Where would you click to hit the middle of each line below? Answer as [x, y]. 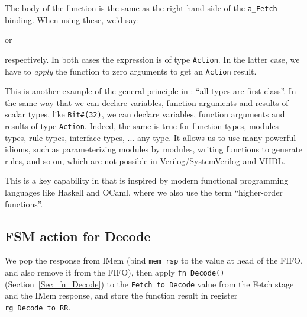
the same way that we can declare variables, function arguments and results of [147, 102]
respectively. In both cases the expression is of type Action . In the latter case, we [152, 59]
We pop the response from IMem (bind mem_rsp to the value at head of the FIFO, [154, 260]
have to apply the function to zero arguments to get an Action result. [131, 71]
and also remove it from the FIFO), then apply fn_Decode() [115, 272]
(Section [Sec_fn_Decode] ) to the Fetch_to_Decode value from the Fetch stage [149, 284]
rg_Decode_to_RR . [38, 307]
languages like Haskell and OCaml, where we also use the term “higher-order [144, 192]
